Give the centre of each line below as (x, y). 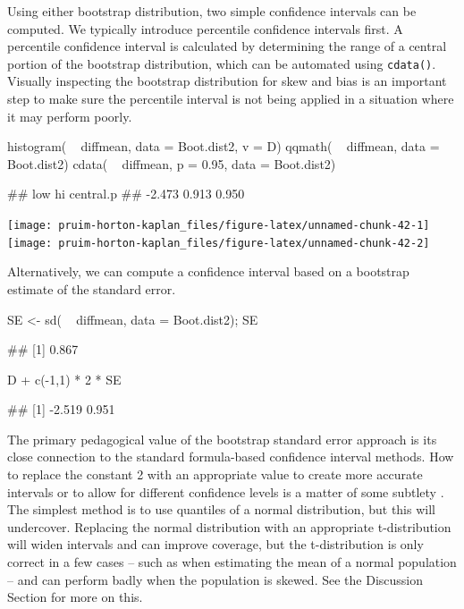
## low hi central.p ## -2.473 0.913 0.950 (126, 194)
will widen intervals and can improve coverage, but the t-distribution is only (215, 544)
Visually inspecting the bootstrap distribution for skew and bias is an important (227, 81)
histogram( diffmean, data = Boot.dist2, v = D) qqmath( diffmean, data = (224, 146)
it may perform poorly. (70, 116)
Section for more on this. (75, 597)
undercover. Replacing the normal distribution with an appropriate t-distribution (229, 526)
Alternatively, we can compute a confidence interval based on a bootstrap (208, 271)
